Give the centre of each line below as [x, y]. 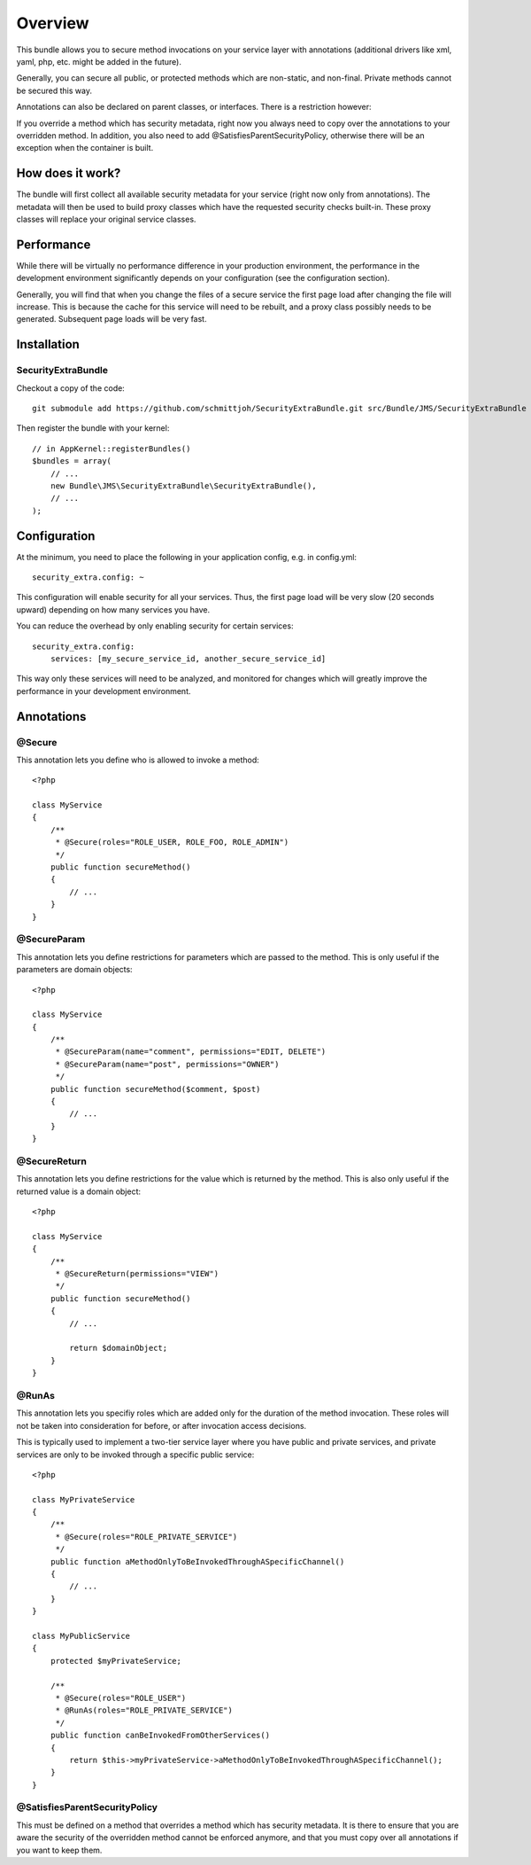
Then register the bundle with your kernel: [93, 428]
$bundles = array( [72, 461]
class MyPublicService [81, 1636]
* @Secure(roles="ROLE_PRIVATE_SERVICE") [146, 1537]
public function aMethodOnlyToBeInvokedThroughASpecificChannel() [197, 1561]
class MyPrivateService [84, 1499]
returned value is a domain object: [79, 1191]
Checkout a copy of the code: [71, 388]
